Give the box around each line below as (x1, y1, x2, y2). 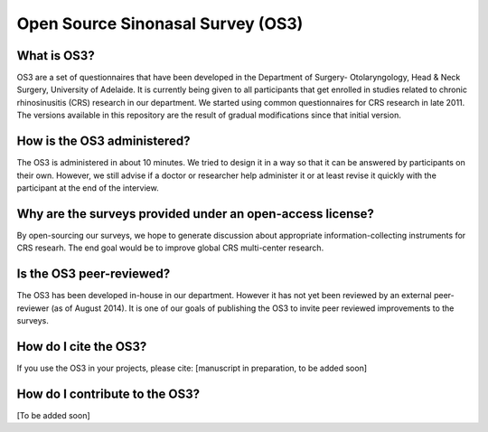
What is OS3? (16, 48, 95, 63)
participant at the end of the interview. (16, 182, 159, 193)
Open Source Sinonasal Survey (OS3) (16, 14, 304, 33)
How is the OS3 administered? (16, 134, 191, 149)
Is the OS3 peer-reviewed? (16, 267, 171, 282)
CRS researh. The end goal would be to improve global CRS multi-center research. (16, 242, 324, 253)
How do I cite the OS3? (16, 339, 147, 354)
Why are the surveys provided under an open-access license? (16, 206, 375, 221)
